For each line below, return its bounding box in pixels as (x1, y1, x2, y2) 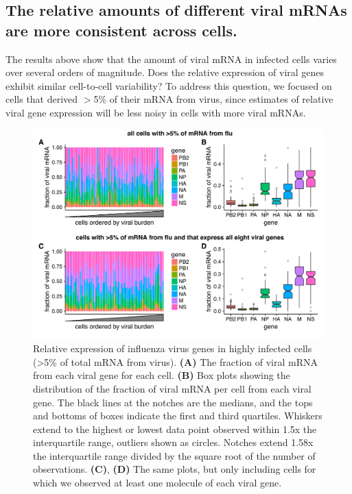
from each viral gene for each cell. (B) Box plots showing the (33, 368, 290, 382)
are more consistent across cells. (5, 19, 237, 40)
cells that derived (5, 92, 78, 106)
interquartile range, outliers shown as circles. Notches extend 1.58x (33, 435, 314, 449)
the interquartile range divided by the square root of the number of (33, 448, 316, 462)
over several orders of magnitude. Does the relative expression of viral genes (5, 65, 325, 79)
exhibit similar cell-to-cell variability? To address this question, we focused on (5, 78, 332, 92)
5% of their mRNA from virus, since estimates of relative (93, 92, 333, 106)
